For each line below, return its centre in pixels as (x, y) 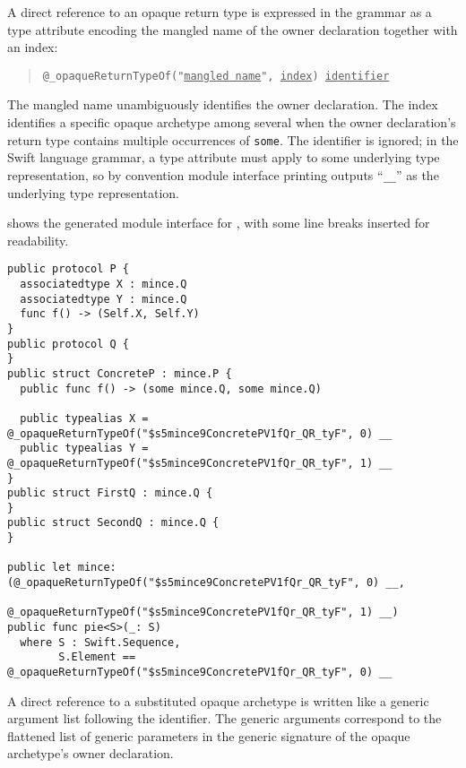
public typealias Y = (84, 449)
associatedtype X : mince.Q (104, 284)
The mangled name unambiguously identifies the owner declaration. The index (223, 104)
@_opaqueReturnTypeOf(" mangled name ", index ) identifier (216, 76)
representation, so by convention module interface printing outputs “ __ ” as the (223, 174)
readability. (38, 240)
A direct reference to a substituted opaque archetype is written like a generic (218, 700)
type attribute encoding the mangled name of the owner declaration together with (233, 29)
